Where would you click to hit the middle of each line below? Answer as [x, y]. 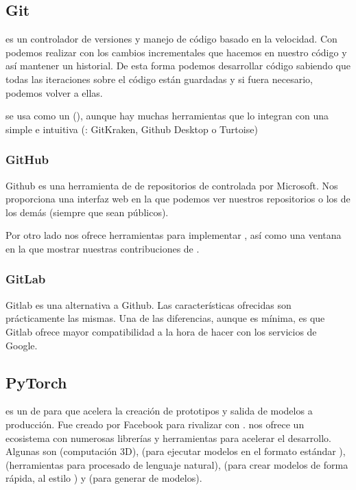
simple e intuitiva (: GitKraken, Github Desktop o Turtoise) [132, 129]
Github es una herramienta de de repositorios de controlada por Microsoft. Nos [172, 185]
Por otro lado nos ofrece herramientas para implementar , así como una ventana [174, 235]
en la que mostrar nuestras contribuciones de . [103, 248]
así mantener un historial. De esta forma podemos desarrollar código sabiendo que [178, 66]
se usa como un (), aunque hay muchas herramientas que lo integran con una [167, 116]
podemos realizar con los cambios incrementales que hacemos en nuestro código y [176, 52]
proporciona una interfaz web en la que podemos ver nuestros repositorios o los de [178, 199]
